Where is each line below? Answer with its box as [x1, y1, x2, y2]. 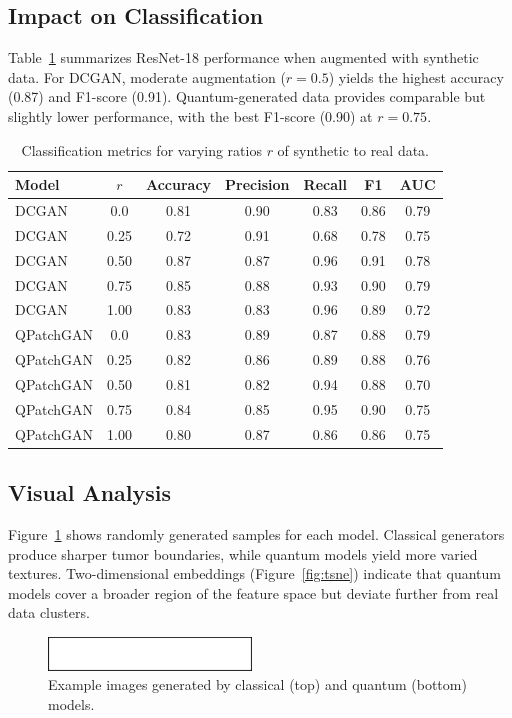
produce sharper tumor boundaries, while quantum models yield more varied [8, 543, 478, 564]
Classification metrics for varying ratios [21, 139, 262, 160]
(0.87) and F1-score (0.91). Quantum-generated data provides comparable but [8, 86, 486, 107]
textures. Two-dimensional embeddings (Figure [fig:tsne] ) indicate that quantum [8, 563, 501, 584]
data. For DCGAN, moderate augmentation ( [8, 66, 286, 87]
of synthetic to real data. [277, 139, 430, 160]
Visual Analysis [8, 477, 172, 508]
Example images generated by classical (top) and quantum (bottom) [48, 674, 467, 695]
